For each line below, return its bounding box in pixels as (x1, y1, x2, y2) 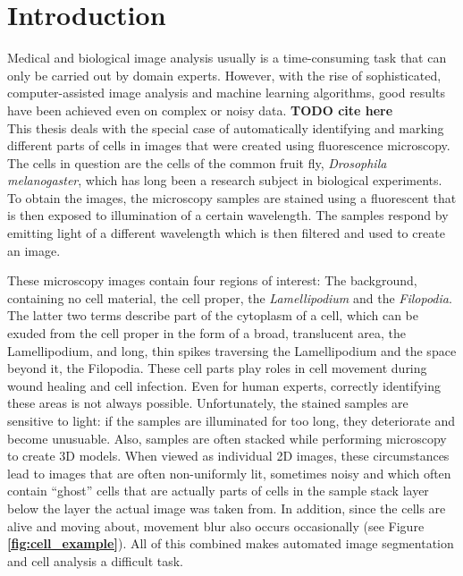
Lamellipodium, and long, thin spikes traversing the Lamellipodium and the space (7, 341, 457, 360)
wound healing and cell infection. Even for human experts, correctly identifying (7, 376, 442, 394)
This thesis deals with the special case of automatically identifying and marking (7, 118, 444, 137)
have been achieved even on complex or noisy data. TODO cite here (7, 100, 393, 119)
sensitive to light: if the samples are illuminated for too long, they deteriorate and (7, 411, 455, 429)
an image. (7, 241, 61, 259)
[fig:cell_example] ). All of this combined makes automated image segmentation (7, 534, 454, 553)
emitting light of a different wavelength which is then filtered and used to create (7, 224, 445, 242)
